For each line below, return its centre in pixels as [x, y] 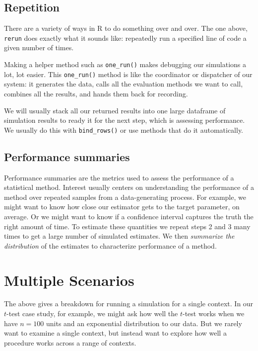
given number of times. [39, 47]
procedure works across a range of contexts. [70, 342]
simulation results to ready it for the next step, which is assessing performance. [125, 120]
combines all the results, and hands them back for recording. [96, 93]
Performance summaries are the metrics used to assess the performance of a [119, 177]
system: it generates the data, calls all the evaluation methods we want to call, [124, 84]
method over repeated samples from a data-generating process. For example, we [125, 197]
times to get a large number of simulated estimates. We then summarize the [119, 236]
